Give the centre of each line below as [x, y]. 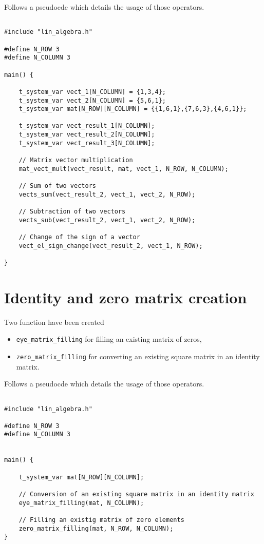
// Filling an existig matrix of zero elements [101, 520]
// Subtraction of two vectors [72, 212]
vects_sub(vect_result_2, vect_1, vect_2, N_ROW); [107, 220]
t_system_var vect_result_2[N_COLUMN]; [87, 135]
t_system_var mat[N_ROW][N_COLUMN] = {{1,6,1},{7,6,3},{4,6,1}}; [133, 109]
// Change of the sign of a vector [79, 237]
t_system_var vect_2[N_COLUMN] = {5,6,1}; [92, 100]
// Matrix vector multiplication [76, 160]
